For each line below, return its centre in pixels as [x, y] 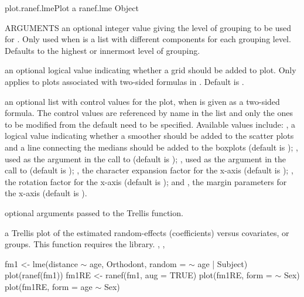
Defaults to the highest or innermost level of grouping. [103, 50]
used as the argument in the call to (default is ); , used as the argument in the [145, 158]
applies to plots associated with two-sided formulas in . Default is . [124, 81]
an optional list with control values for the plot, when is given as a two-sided [142, 101]
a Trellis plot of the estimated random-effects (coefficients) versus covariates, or [147, 232]
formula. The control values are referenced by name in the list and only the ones [149, 113]
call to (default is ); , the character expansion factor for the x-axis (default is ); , [149, 170]
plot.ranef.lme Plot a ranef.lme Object [72, 8]
